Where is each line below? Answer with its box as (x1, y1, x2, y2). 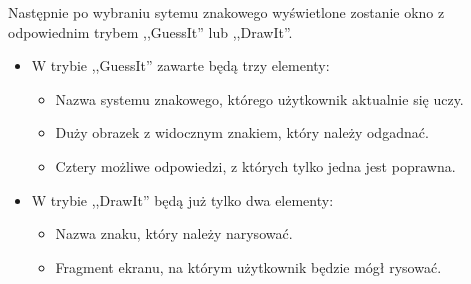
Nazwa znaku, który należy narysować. (55, 223, 293, 244)
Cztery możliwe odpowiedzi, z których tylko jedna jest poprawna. (55, 155, 456, 176)
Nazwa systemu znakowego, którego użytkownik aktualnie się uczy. (55, 88, 464, 109)
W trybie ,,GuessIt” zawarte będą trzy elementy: (31, 55, 330, 76)
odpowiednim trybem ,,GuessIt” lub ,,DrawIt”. (8, 21, 293, 42)
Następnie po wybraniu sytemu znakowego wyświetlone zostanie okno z (8, 2, 445, 22)
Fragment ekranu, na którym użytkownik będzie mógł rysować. (55, 256, 442, 277)
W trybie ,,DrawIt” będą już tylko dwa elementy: (31, 189, 334, 210)
